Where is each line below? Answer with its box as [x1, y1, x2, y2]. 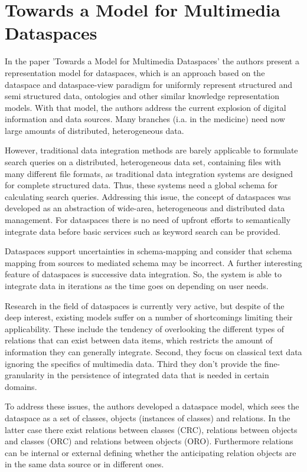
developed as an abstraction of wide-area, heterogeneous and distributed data [5, 202, 285, 214]
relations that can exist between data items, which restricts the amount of [5, 334, 273, 346]
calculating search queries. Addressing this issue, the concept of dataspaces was [5, 190, 291, 202]
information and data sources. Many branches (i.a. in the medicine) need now [5, 113, 285, 125]
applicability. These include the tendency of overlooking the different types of [5, 322, 285, 335]
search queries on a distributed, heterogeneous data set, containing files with [5, 156, 281, 168]
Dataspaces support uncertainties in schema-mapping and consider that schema [5, 245, 292, 257]
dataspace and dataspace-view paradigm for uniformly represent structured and [5, 78, 293, 90]
